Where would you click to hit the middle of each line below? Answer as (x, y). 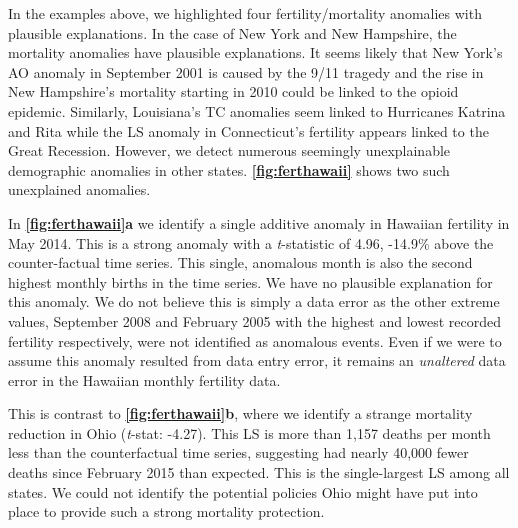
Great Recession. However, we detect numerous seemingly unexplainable (229, 150)
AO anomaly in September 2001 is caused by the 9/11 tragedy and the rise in (246, 71)
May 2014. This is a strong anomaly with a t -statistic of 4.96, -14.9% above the (251, 242)
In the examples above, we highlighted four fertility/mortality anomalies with (245, 13)
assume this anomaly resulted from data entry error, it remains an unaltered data (257, 360)
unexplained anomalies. (79, 189)
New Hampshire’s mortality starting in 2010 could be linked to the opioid (233, 91)
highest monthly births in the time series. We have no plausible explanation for (250, 281)
